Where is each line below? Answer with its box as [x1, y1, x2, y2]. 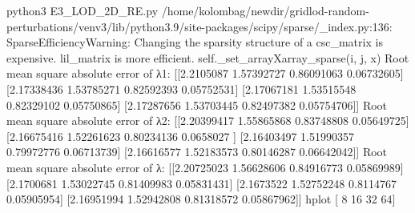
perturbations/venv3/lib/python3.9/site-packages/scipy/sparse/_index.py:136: [6, 18, 393, 34]
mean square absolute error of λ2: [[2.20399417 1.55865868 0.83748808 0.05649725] [6, 112, 409, 129]
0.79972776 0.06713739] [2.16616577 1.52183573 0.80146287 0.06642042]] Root [6, 143, 388, 160]
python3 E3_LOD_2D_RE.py [6, 2, 159, 18]
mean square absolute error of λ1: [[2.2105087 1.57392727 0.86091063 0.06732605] [6, 65, 404, 82]
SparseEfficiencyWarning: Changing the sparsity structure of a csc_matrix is [6, 34, 383, 50]
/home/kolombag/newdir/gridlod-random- [161, 2, 369, 18]
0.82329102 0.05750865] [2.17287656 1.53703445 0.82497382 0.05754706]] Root [6, 96, 388, 113]
